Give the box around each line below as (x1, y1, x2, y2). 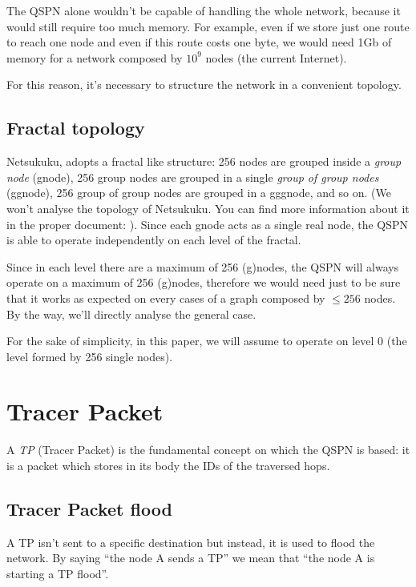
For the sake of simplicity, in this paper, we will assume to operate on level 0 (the (6, 332, 407, 349)
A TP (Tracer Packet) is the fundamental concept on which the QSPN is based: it (6, 441, 410, 458)
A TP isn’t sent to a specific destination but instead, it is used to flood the (6, 533, 375, 550)
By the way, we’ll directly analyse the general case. (6, 305, 256, 322)
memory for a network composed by (6, 49, 183, 66)
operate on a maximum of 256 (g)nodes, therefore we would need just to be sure (6, 274, 401, 291)
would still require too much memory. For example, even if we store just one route (6, 18, 410, 34)
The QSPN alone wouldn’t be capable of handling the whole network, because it (6, 2, 401, 18)
